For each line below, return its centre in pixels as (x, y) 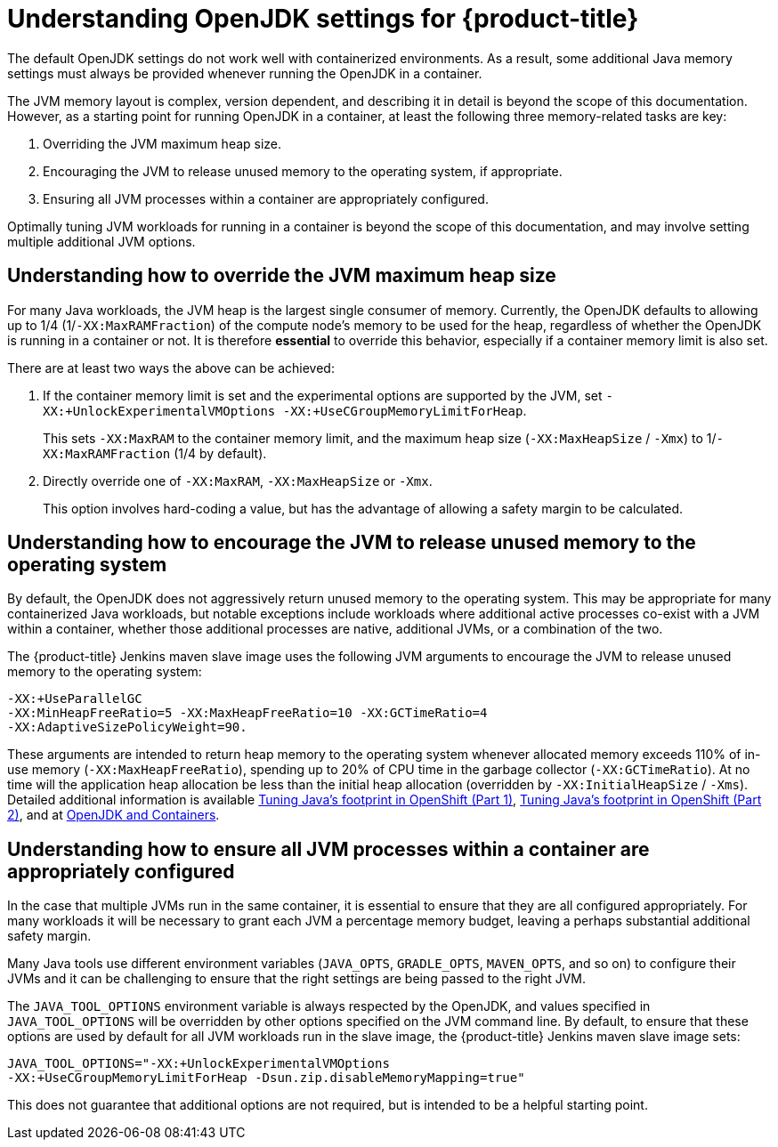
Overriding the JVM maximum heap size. (162, 143)
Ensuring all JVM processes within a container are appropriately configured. (266, 198)
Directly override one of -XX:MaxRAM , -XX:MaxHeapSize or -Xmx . (238, 481)
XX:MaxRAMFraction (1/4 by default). (155, 453)
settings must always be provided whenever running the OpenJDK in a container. (245, 73)
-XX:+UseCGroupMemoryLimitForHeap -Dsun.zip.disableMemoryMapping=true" (266, 1078)
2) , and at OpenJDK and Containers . (113, 815)
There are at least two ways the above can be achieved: (171, 368)
